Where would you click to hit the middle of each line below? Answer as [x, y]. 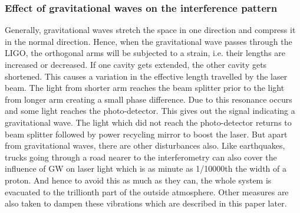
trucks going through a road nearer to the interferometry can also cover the [141, 157]
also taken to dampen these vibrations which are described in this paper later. [146, 203]
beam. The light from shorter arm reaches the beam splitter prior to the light [145, 88]
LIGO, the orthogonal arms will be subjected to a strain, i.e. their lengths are [145, 53]
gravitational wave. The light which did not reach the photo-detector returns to [148, 122]
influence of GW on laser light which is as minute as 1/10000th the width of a [146, 168]
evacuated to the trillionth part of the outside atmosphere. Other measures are [147, 191]
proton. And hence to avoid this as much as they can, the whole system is [138, 180]
